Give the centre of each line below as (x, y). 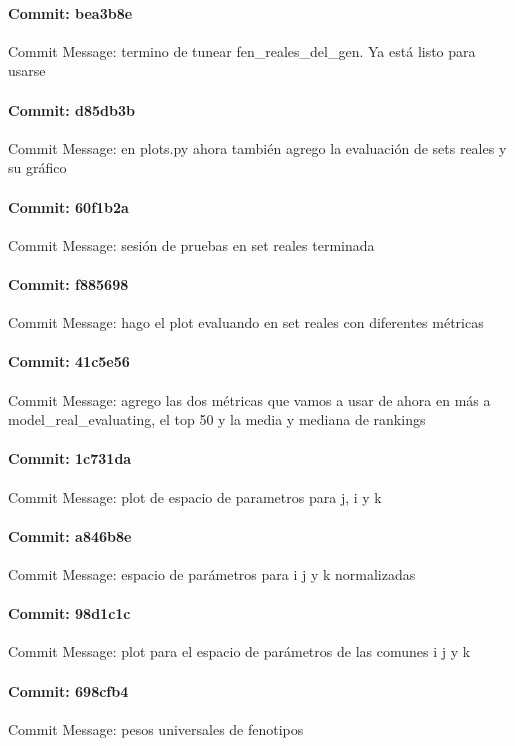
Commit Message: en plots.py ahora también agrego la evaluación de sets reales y (257, 147)
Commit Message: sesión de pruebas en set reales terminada (191, 244)
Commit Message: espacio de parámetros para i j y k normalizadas (212, 573)
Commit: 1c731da (70, 458)
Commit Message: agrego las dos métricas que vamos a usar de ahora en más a (249, 399)
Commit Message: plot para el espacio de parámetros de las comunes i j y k (239, 651)
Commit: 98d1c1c (69, 613)
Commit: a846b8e (70, 535)
